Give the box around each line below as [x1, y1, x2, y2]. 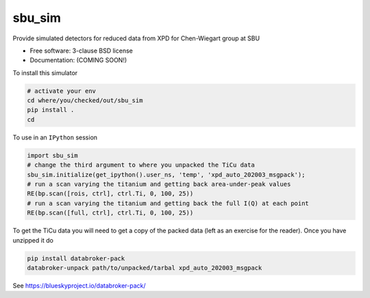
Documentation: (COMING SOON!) [29, 56, 127, 64]
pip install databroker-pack [27, 254, 125, 262]
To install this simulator [12, 68, 78, 77]
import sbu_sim [27, 151, 78, 159]
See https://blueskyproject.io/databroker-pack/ [12, 281, 147, 290]
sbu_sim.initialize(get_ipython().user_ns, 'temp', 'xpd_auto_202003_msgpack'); [27, 171, 306, 178]
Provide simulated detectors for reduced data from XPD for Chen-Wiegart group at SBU [12, 34, 260, 42]
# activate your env [27, 87, 96, 95]
